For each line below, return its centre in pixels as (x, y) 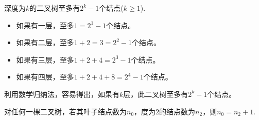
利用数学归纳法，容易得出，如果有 (62, 94)
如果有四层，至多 (45, 77)
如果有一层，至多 (45, 25)
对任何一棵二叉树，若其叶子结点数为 (65, 111)
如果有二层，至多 (45, 42)
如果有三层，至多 (45, 59)
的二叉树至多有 (55, 8)
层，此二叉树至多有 (156, 94)
